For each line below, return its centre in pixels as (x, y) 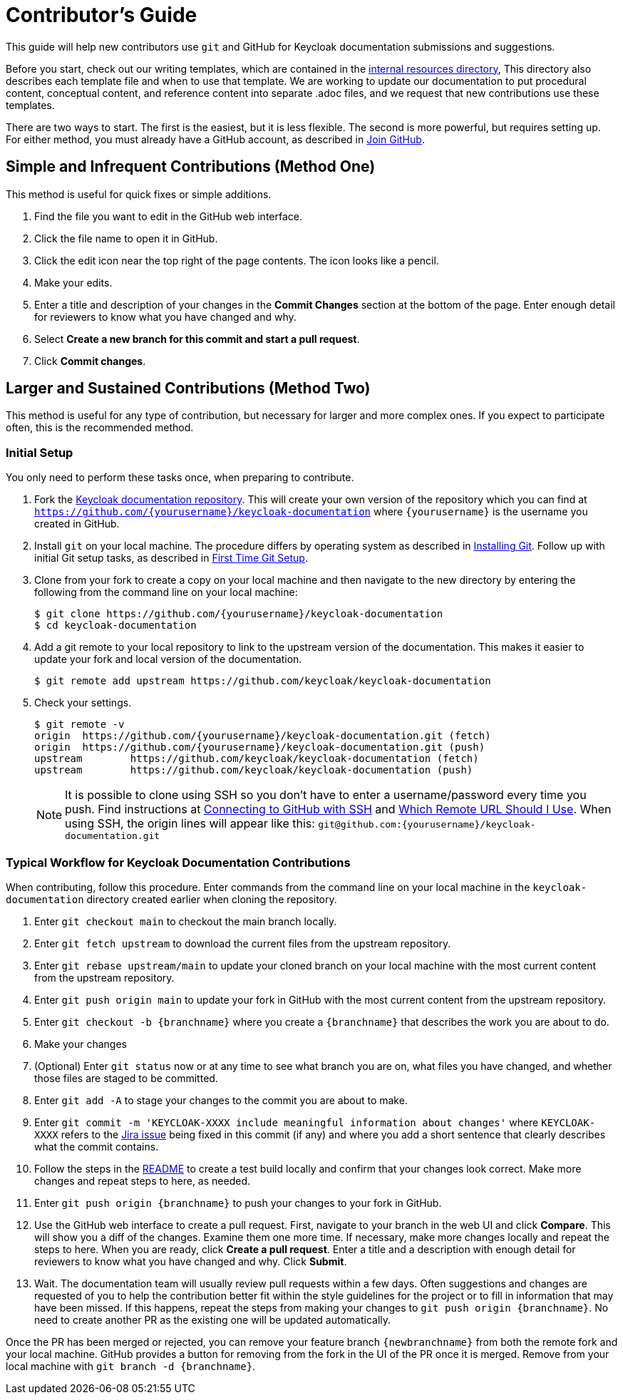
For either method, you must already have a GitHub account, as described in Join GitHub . (215, 139)
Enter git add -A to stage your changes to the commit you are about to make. (221, 1100)
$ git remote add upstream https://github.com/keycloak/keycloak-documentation (263, 681)
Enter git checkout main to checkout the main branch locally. (186, 921)
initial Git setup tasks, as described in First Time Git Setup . (171, 558)
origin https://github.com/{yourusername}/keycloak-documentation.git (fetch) (263, 736)
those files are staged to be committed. (126, 1078)
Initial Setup (40, 452)
